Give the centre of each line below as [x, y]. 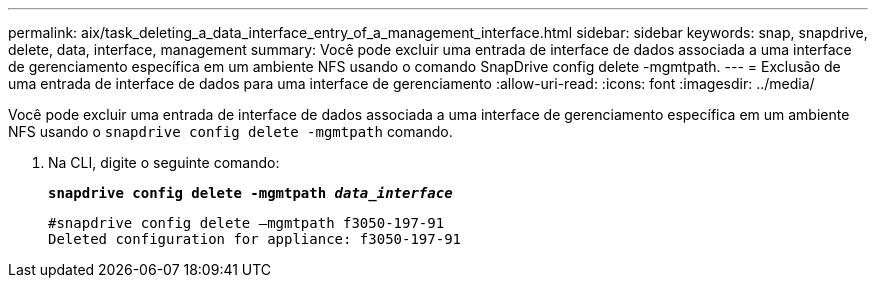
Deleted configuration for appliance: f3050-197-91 [255, 239]
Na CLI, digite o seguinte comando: [164, 162]
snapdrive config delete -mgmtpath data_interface [250, 193]
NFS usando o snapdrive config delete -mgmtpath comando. [230, 131]
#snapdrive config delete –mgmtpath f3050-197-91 [246, 223]
